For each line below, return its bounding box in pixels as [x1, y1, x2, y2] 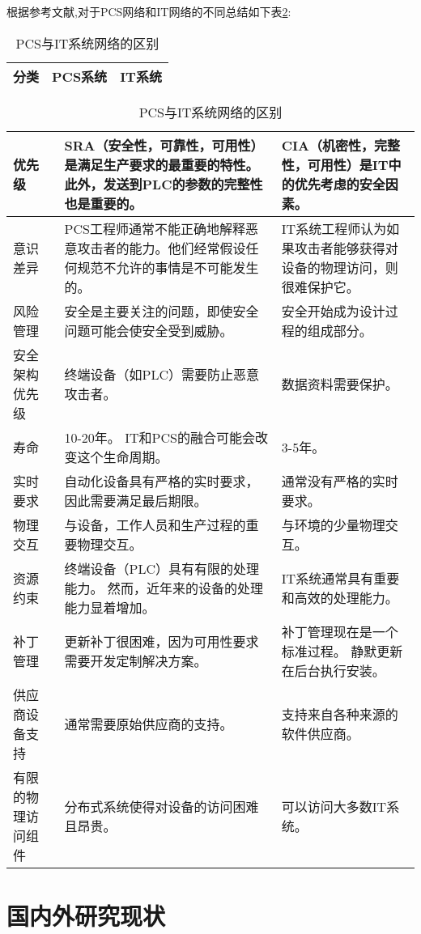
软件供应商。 [281, 724, 359, 743]
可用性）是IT [307, 155, 389, 174]
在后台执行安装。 [281, 660, 385, 680]
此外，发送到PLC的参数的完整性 [64, 174, 263, 193]
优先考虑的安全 [294, 174, 385, 193]
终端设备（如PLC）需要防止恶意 [64, 364, 259, 384]
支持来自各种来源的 [281, 704, 398, 724]
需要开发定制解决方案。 [64, 651, 207, 670]
